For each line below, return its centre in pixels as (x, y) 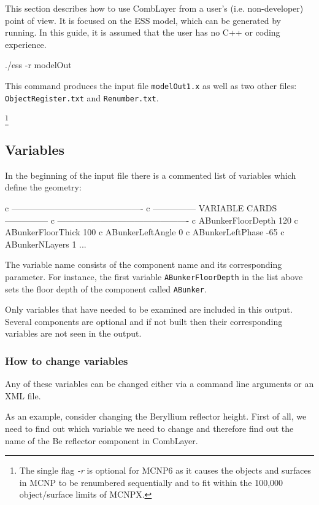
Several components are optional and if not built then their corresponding (144, 321)
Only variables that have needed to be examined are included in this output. (149, 309)
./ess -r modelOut (38, 65)
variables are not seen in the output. (73, 333)
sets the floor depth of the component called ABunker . (106, 288)
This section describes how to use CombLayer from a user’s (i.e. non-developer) (154, 8)
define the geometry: (43, 187)
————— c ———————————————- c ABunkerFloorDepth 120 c (152, 220)
